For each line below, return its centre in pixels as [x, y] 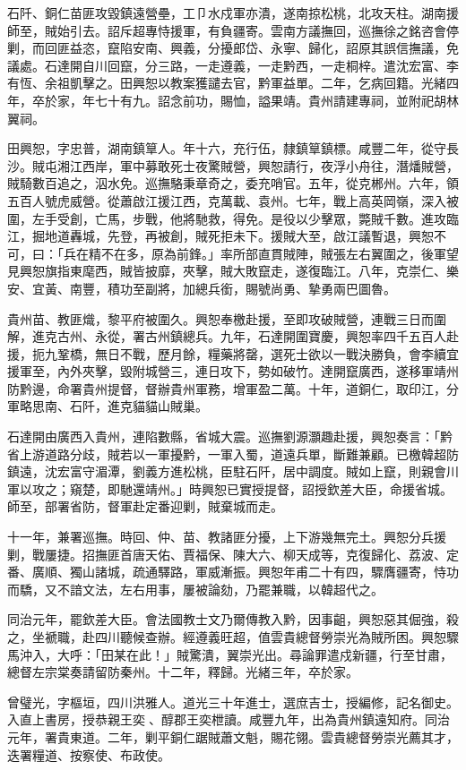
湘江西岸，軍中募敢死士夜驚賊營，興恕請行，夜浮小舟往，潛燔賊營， [258, 165]
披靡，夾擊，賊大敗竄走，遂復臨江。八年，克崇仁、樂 [302, 271]
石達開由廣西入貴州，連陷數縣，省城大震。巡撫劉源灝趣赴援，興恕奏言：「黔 [230, 436]
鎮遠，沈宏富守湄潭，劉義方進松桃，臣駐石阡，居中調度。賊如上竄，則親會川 [233, 471]
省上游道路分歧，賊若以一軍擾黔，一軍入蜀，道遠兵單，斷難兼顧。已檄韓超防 [233, 453]
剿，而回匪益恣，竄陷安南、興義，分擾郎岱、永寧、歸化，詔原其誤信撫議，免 [233, 48]
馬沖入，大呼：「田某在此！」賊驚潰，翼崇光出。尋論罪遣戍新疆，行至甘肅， [230, 654]
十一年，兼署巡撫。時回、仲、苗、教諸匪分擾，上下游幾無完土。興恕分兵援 [227, 537]
